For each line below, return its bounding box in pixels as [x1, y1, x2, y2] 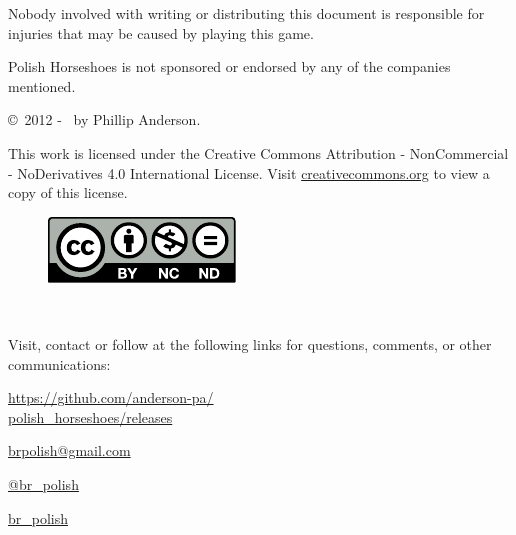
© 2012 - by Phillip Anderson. [8, 109, 201, 130]
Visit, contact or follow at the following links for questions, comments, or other [8, 333, 492, 354]
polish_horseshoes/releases [8, 406, 173, 427]
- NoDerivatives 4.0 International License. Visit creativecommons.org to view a [8, 162, 490, 183]
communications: [8, 353, 111, 374]
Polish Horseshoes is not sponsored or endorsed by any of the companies [8, 56, 451, 77]
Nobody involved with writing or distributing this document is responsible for [8, 3, 485, 23]
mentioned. [8, 75, 76, 96]
